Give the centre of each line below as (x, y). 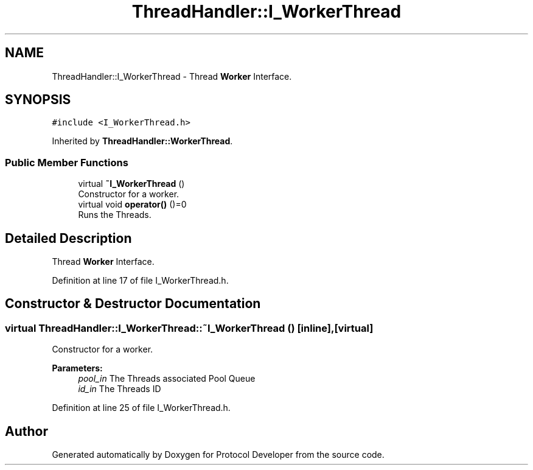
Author (26, 431)
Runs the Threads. (115, 215)
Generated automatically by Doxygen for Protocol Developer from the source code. (218, 455)
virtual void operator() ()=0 (132, 205)
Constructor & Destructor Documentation (133, 304)
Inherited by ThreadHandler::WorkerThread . (142, 141)
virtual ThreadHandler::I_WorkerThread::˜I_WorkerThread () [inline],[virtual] (189, 328)
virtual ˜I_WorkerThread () (131, 184)
